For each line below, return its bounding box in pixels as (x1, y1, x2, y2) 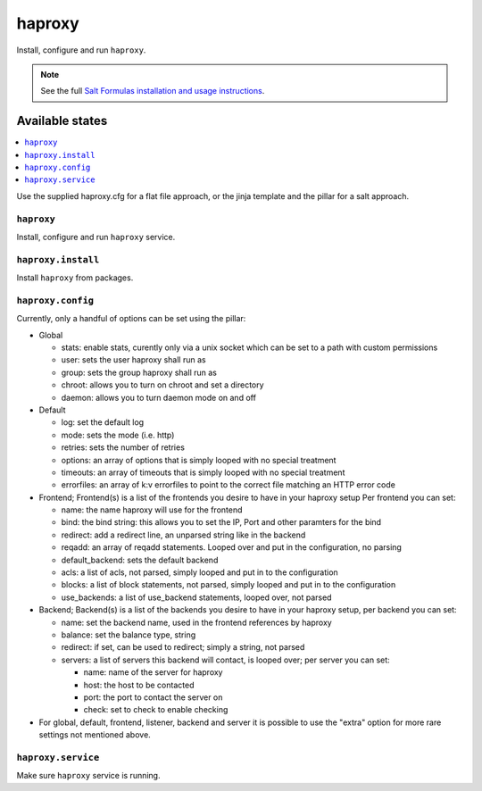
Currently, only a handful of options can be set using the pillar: (16, 313, 246, 324)
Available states (16, 113, 108, 129)
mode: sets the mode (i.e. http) (61, 429, 175, 440)
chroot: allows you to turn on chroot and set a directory (61, 379, 264, 390)
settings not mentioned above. (38, 729, 151, 740)
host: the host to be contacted (83, 679, 195, 690)
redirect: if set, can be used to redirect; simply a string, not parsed (61, 642, 305, 653)
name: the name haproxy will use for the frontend (61, 504, 243, 515)
